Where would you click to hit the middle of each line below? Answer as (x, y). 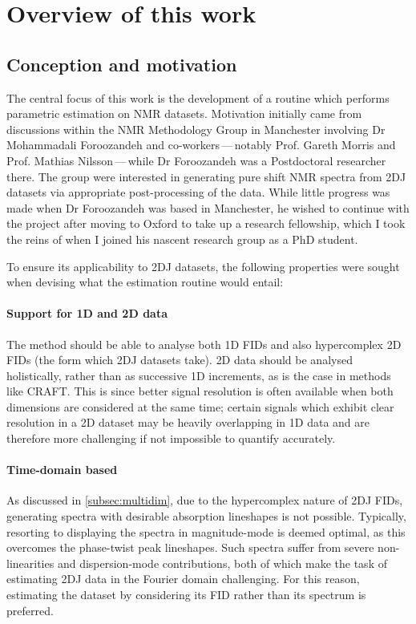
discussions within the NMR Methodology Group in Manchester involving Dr (196, 129)
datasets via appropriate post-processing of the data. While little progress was (198, 192)
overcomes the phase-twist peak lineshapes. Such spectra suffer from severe (190, 547)
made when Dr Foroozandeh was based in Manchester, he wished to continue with (208, 207)
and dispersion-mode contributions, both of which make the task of (222, 563)
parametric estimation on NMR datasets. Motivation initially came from (184, 113)
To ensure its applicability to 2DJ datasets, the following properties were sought (203, 266)
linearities (30, 563)
